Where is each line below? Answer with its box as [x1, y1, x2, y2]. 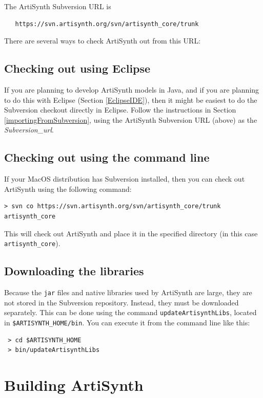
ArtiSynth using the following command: [4, 183, 132, 194]
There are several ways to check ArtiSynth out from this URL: [4, 35, 201, 46]
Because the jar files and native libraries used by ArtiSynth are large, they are [4, 286, 252, 297]
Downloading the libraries [4, 263, 144, 279]
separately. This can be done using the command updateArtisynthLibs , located [4, 307, 257, 318]
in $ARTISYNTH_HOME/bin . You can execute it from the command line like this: [4, 317, 250, 327]
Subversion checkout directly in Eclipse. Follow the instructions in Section [4, 104, 236, 115]
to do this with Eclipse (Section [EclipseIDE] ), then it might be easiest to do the [4, 94, 257, 105]
